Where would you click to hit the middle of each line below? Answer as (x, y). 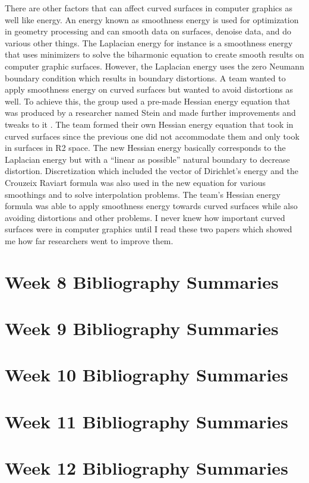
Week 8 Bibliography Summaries (142, 281)
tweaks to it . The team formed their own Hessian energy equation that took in (149, 124)
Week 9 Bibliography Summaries (142, 328)
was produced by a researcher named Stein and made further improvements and (150, 113)
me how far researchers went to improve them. (89, 240)
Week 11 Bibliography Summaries (146, 421)
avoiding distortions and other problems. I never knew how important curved (145, 217)
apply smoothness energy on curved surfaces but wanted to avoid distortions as (149, 89)
